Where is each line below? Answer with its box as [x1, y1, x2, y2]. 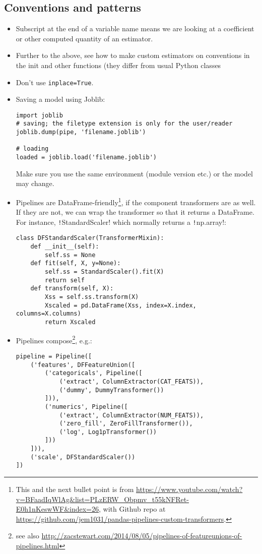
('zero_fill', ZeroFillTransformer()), [59, 420, 193, 427]
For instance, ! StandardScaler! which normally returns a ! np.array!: [16, 216, 227, 227]
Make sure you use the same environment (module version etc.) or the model [16, 168, 253, 178]
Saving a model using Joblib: [16, 94, 105, 104]
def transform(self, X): [30, 285, 114, 292]
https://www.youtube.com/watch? [136, 484, 243, 495]
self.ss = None [45, 251, 96, 259]
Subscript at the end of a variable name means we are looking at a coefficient [16, 23, 254, 34]
